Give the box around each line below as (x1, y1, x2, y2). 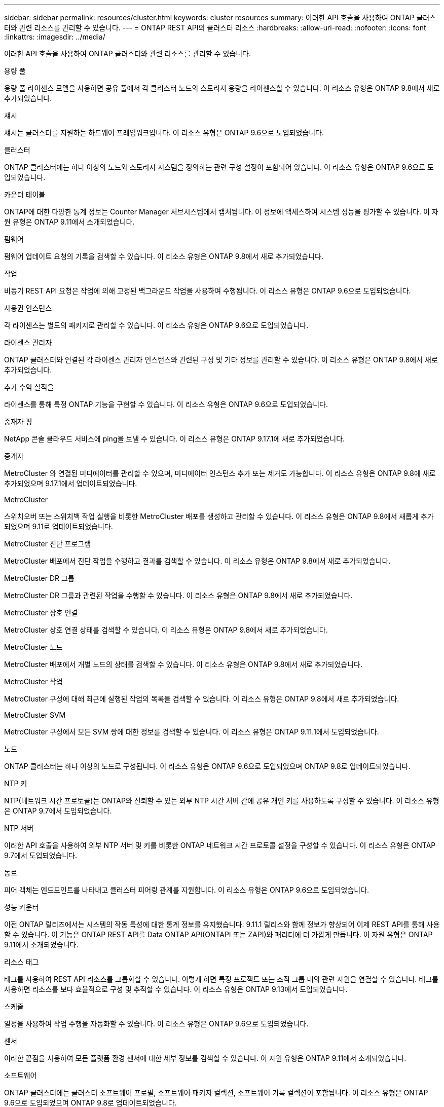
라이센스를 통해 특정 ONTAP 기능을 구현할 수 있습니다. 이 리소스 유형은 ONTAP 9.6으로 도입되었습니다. (4, 400, 328, 409)
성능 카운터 (4, 903, 39, 911)
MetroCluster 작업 (4, 677, 63, 686)
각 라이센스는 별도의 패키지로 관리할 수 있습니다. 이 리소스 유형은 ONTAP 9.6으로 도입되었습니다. (4, 321, 309, 329)
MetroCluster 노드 (4, 643, 63, 651)
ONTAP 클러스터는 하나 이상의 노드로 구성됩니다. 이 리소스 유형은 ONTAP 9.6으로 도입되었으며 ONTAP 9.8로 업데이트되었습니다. (4, 762, 411, 770)
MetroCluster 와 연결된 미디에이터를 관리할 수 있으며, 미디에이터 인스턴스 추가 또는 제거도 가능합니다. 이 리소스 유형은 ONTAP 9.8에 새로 (4, 469, 436, 477)
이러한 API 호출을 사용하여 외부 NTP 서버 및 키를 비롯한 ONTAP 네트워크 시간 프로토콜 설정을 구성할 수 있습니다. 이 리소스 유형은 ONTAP (4, 841, 436, 850)
